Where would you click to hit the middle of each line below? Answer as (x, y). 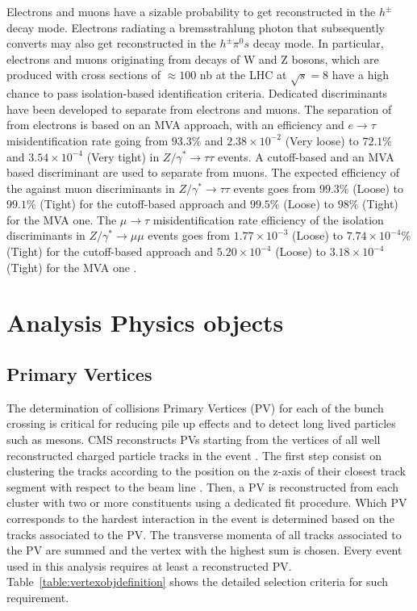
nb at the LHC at (243, 75)
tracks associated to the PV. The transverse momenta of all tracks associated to (204, 534)
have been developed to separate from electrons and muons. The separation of (199, 109)
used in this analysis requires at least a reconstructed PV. (149, 565)
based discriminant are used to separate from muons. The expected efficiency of (203, 172)
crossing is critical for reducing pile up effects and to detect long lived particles (201, 423)
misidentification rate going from (88, 140)
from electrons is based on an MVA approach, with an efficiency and (175, 125)
